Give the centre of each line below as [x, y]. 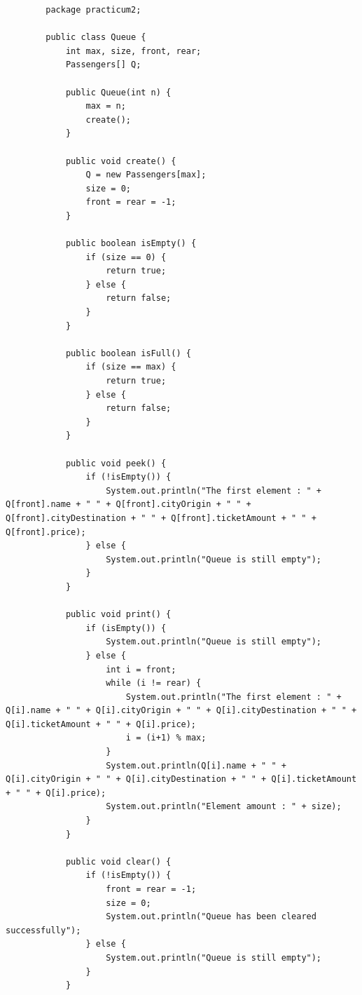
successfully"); [43, 930]
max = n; [106, 106]
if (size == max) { [131, 367]
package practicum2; [93, 10]
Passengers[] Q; [103, 65]
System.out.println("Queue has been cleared [211, 917]
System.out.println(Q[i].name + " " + [196, 765]
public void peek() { [116, 463]
